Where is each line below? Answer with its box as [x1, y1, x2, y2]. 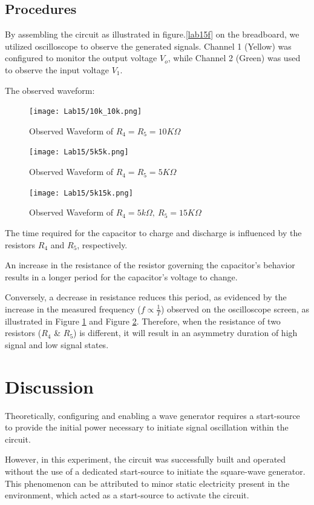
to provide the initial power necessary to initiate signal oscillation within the [5, 421, 289, 434]
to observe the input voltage [5, 63, 110, 76]
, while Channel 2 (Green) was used [168, 51, 301, 64]
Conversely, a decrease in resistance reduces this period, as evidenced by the [5, 291, 287, 303]
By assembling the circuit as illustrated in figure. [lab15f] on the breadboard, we [5, 28, 299, 41]
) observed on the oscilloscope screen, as [160, 302, 309, 315]
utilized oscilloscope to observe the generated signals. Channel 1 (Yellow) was [5, 39, 292, 52]
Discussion [5, 374, 94, 398]
